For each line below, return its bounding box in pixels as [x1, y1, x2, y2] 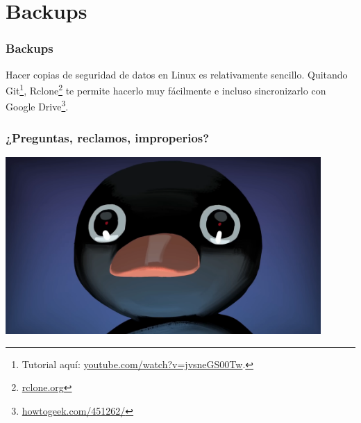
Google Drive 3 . [6, 97, 69, 114]
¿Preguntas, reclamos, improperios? [6, 128, 210, 146]
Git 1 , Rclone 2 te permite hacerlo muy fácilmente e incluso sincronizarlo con [6, 81, 326, 97]
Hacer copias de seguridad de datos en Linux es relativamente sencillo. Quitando [6, 67, 348, 81]
